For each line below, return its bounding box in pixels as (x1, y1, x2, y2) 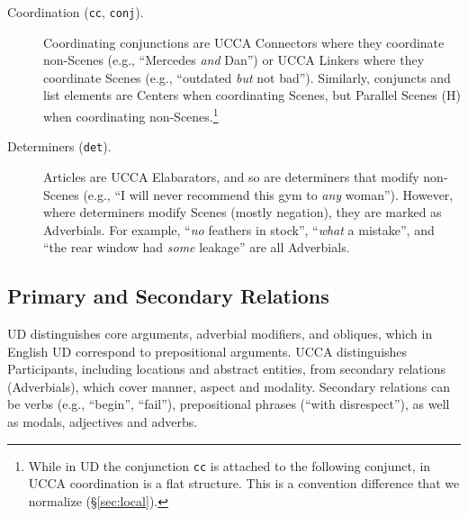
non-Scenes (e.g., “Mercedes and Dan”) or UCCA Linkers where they (43, 50, 425, 69)
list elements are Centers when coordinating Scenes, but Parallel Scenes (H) (43, 86, 461, 104)
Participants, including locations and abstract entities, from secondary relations (7, 359, 446, 378)
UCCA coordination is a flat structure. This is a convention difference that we (28, 474, 460, 493)
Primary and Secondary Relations (7, 282, 329, 310)
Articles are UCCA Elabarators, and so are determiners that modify (43, 167, 419, 186)
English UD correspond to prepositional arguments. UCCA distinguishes (7, 341, 408, 360)
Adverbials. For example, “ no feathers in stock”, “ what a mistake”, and (43, 220, 435, 239)
